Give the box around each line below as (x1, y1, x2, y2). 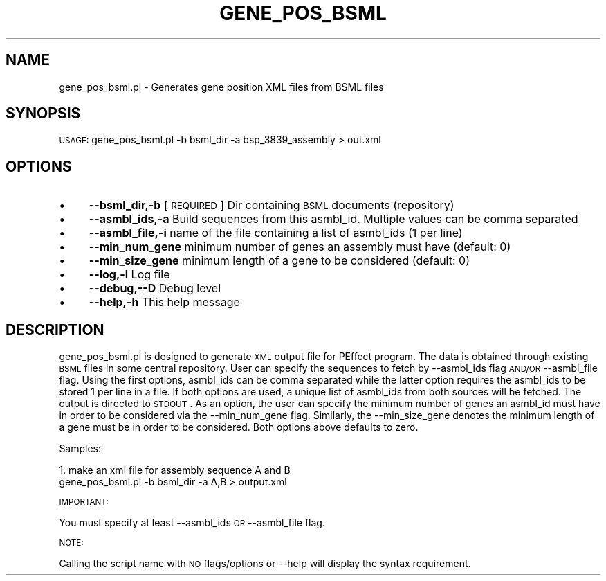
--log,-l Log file (89, 267, 170, 282)
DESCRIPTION (6, 321, 104, 339)
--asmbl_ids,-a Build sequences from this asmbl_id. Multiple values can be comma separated (89, 212, 578, 226)
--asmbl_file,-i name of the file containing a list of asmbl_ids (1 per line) (89, 226, 463, 240)
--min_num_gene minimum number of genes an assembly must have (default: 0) (89, 240, 511, 254)
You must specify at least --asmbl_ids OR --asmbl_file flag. (59, 517, 325, 529)
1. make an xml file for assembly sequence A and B (59, 464, 291, 476)
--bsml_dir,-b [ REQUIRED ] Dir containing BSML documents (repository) (89, 198, 454, 213)
